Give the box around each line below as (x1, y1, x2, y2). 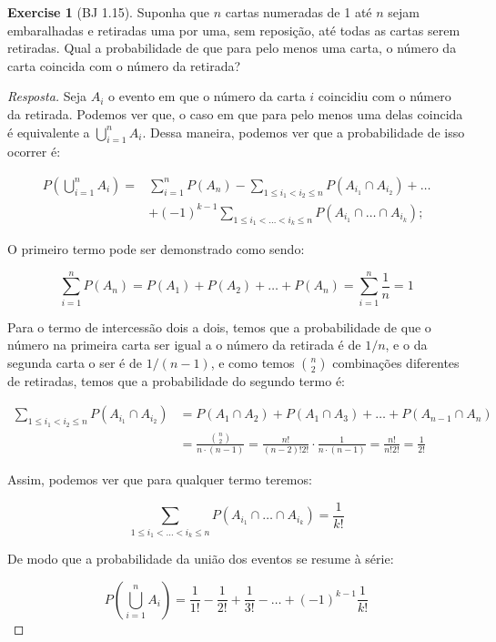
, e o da (385, 335, 428, 354)
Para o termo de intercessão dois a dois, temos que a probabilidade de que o (7, 317, 431, 336)
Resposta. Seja (7, 87, 87, 106)
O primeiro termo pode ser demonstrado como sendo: (7, 239, 305, 258)
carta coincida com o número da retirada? (7, 56, 241, 75)
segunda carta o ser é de (7, 352, 142, 372)
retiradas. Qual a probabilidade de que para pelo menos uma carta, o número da (7, 38, 457, 57)
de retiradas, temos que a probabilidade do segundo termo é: (7, 371, 345, 390)
